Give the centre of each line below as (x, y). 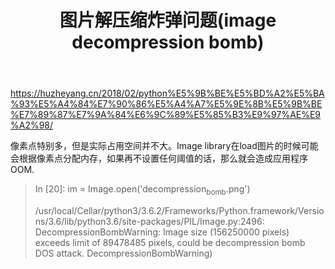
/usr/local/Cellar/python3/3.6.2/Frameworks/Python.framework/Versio (179, 210)
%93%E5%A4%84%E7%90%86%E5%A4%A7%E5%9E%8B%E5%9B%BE (166, 104)
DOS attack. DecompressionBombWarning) (123, 253)
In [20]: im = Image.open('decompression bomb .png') (142, 190)
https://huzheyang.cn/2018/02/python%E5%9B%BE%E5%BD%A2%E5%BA (167, 93)
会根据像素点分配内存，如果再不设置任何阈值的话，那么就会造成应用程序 (159, 158)
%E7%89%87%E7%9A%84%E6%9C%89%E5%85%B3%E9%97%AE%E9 (166, 115)
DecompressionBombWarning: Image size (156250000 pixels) (162, 232)
